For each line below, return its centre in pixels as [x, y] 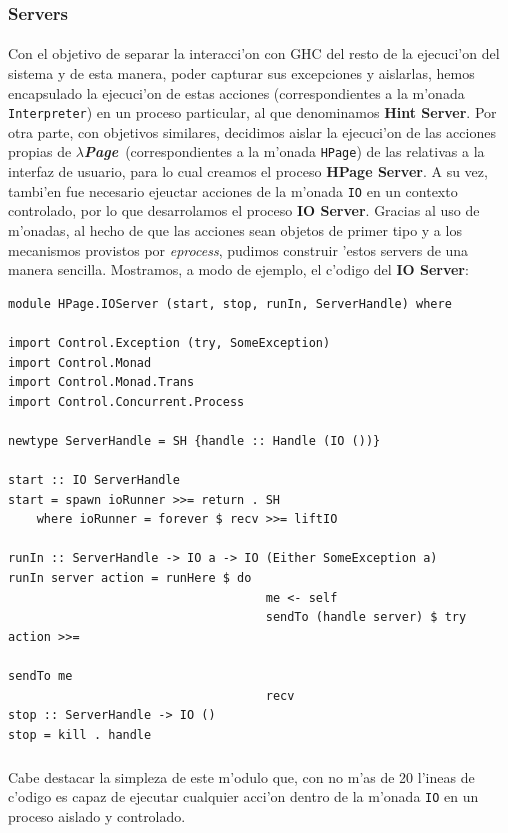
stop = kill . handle [80, 734]
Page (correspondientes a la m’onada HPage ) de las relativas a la [284, 151]
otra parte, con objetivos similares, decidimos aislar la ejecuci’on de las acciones [252, 131]
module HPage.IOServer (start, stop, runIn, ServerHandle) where [230, 303]
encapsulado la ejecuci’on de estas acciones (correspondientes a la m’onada [236, 92]
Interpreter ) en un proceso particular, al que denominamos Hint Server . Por [252, 112]
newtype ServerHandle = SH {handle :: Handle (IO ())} [194, 440]
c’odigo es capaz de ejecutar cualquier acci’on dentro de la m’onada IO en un [243, 796]
